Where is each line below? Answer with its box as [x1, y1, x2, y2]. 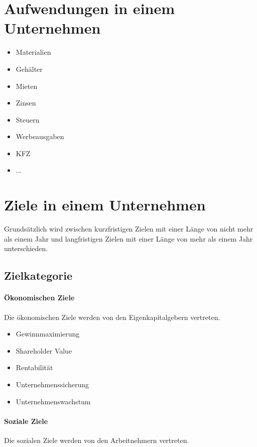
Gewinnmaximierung [16, 328, 80, 339]
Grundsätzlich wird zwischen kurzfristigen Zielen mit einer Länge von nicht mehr [4, 223, 253, 234]
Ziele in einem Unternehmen [4, 194, 206, 215]
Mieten [16, 80, 38, 91]
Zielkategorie [4, 268, 73, 283]
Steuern [16, 114, 40, 125]
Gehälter [16, 63, 43, 74]
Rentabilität [16, 362, 53, 373]
